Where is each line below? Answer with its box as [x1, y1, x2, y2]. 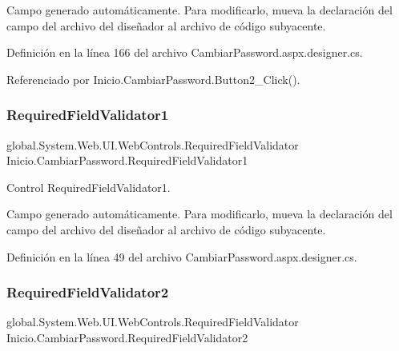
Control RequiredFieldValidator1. [6, 178, 171, 195]
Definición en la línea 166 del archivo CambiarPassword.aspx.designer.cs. [6, 44, 363, 61]
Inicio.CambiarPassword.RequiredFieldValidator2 [6, 329, 248, 345]
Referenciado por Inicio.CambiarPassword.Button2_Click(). [6, 70, 300, 87]
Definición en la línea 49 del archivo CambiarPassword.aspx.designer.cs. [6, 248, 357, 265]
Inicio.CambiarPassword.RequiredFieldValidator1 [6, 152, 248, 169]
